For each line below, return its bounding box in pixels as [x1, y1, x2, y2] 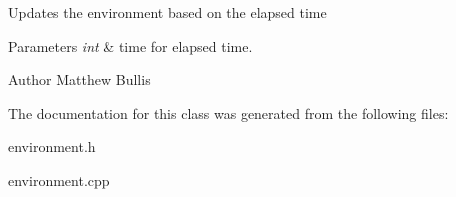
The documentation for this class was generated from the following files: [8, 102, 449, 123]
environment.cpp [8, 169, 110, 190]
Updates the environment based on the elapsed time [8, 2, 327, 22]
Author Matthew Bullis [8, 69, 151, 90]
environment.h [8, 136, 96, 157]
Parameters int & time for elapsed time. [8, 35, 253, 56]
